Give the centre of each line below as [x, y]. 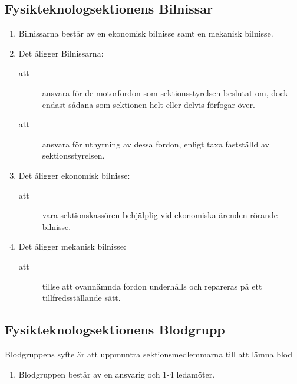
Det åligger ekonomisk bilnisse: [74, 175]
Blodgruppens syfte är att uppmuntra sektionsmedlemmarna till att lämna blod [148, 354]
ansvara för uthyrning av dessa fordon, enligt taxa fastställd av [156, 144]
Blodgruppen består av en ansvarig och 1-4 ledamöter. [117, 374]
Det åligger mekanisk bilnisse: [72, 246]
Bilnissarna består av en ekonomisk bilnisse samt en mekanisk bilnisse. [146, 33]
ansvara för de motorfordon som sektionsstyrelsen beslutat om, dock [165, 92]
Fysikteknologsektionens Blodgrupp [115, 329]
